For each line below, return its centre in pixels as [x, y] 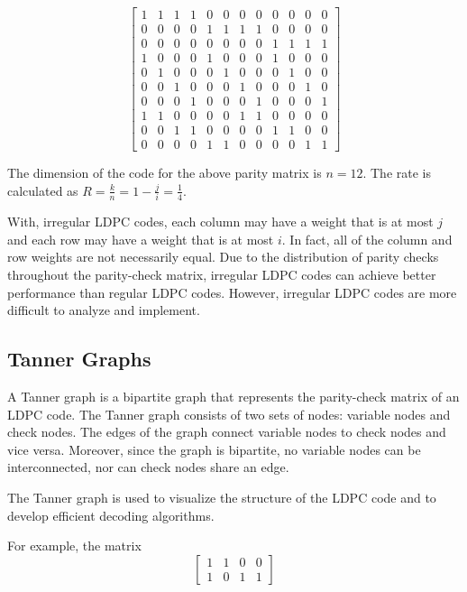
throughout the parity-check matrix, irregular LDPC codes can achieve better [222, 274]
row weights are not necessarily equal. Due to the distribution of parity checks [223, 257]
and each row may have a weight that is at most [141, 239]
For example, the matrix [74, 546]
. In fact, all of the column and [367, 239]
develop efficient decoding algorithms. [111, 515]
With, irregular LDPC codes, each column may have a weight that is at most [220, 222]
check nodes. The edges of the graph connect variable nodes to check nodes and [227, 432]
